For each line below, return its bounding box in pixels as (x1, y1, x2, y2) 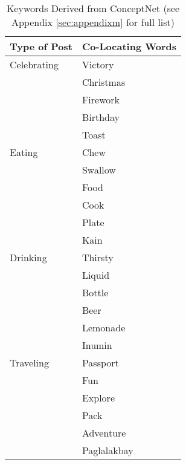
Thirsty (82, 250, 114, 264)
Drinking (10, 250, 47, 264)
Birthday (82, 110, 120, 124)
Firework (82, 93, 120, 106)
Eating (10, 145, 38, 159)
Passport (82, 356, 119, 369)
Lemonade (82, 320, 126, 334)
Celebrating (10, 57, 59, 71)
